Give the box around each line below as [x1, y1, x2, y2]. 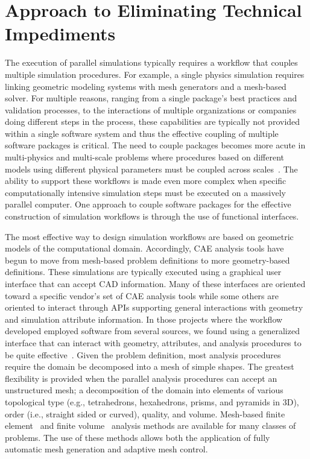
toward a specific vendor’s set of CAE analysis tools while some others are [5, 289, 279, 302]
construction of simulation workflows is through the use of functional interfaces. [5, 210, 299, 223]
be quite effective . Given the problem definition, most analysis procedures [5, 348, 281, 361]
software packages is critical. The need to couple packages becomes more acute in [5, 139, 306, 151]
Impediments [5, 21, 116, 46]
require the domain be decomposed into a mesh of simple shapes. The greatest [5, 360, 294, 373]
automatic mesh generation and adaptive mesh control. [5, 443, 208, 455]
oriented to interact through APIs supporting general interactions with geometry [5, 301, 303, 314]
